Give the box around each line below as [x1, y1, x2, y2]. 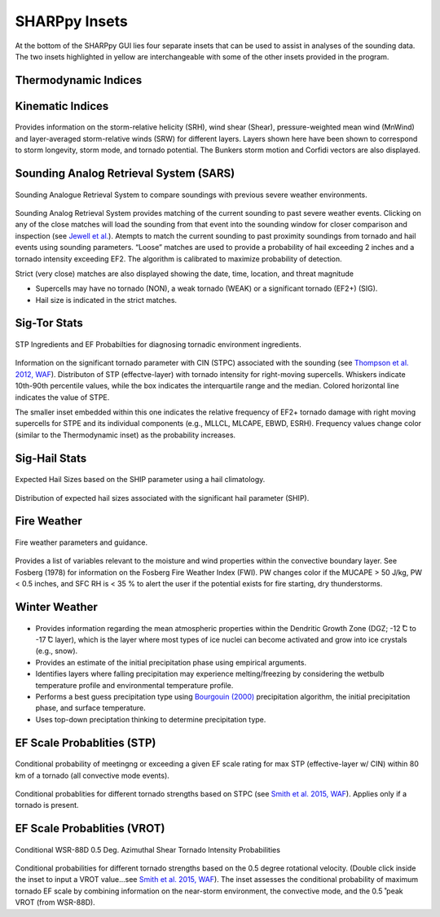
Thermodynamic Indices [15, 73, 143, 87]
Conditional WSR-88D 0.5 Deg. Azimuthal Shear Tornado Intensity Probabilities [15, 845, 281, 854]
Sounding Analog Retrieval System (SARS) [15, 166, 235, 180]
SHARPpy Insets [15, 12, 128, 30]
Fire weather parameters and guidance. [15, 537, 148, 547]
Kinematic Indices [15, 99, 109, 113]
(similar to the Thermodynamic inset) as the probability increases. [15, 430, 236, 440]
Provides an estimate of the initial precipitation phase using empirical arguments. [35, 657, 307, 667]
